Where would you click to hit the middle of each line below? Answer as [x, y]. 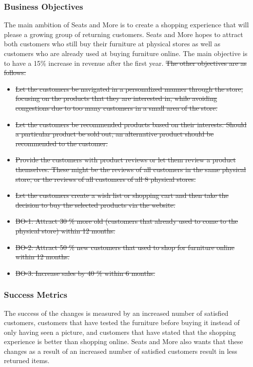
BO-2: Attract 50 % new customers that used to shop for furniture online [125, 247]
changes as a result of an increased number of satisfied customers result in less [121, 351]
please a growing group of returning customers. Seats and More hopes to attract [124, 34]
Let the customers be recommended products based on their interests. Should [131, 124]
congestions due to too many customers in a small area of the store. [117, 107]
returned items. [27, 360]
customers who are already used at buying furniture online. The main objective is [126, 53]
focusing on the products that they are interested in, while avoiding [116, 98]
